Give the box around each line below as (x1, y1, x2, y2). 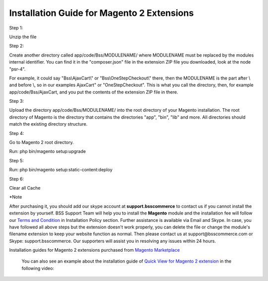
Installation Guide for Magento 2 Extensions (9, 7, 194, 18)
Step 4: (9, 130, 24, 136)
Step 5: (9, 157, 24, 163)
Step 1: (9, 25, 23, 31)
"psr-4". (9, 66, 26, 72)
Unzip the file (9, 34, 37, 40)
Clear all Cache (9, 185, 41, 191)
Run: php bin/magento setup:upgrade (9, 148, 86, 154)
